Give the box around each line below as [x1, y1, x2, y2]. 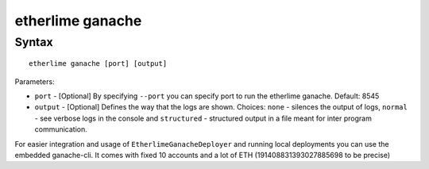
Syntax [14, 35, 53, 49]
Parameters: [14, 76, 55, 86]
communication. [34, 125, 87, 134]
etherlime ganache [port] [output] [29, 60, 168, 68]
